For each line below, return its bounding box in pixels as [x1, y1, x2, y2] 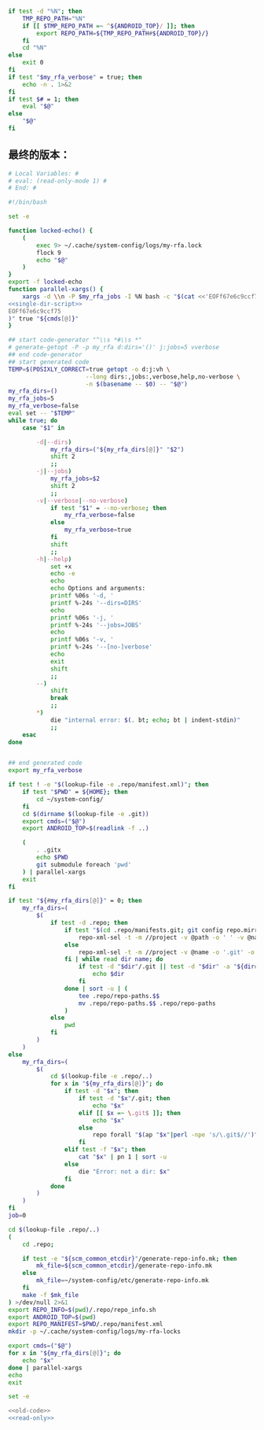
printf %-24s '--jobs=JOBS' [49, 621, 143, 629]
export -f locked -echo [8, 278, 82, 286]
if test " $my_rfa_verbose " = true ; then [8, 73, 143, 81]
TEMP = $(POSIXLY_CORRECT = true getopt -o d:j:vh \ [8, 365, 170, 373]
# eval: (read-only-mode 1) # [8, 177, 108, 185]
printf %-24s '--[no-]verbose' [49, 643, 153, 651]
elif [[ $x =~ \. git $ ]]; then [78, 1109, 181, 1117]
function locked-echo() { [8, 227, 93, 235]
